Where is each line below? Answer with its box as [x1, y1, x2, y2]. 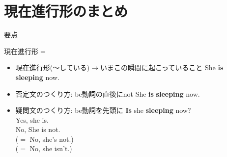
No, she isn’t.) [29, 143, 72, 154]
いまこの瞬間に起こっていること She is [100, 62, 224, 73]
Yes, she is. [15, 114, 49, 125]
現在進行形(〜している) [15, 62, 90, 73]
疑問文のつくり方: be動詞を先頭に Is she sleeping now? [15, 105, 191, 115]
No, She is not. [15, 124, 60, 134]
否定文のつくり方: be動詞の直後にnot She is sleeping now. [15, 88, 200, 99]
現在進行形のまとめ [4, 1, 128, 21]
